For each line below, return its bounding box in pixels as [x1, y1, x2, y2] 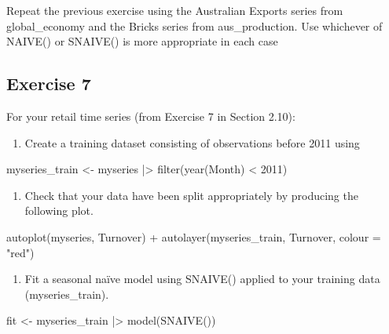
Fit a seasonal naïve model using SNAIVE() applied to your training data [24, 270, 380, 287]
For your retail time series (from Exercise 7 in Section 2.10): [6, 107, 295, 124]
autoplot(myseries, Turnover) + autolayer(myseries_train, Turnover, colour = [6, 228, 381, 245]
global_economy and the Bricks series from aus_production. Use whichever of [6, 17, 383, 34]
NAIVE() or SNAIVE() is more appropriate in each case [6, 33, 278, 49]
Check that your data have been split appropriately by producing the [24, 187, 358, 203]
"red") [6, 244, 35, 260]
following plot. [24, 202, 94, 219]
